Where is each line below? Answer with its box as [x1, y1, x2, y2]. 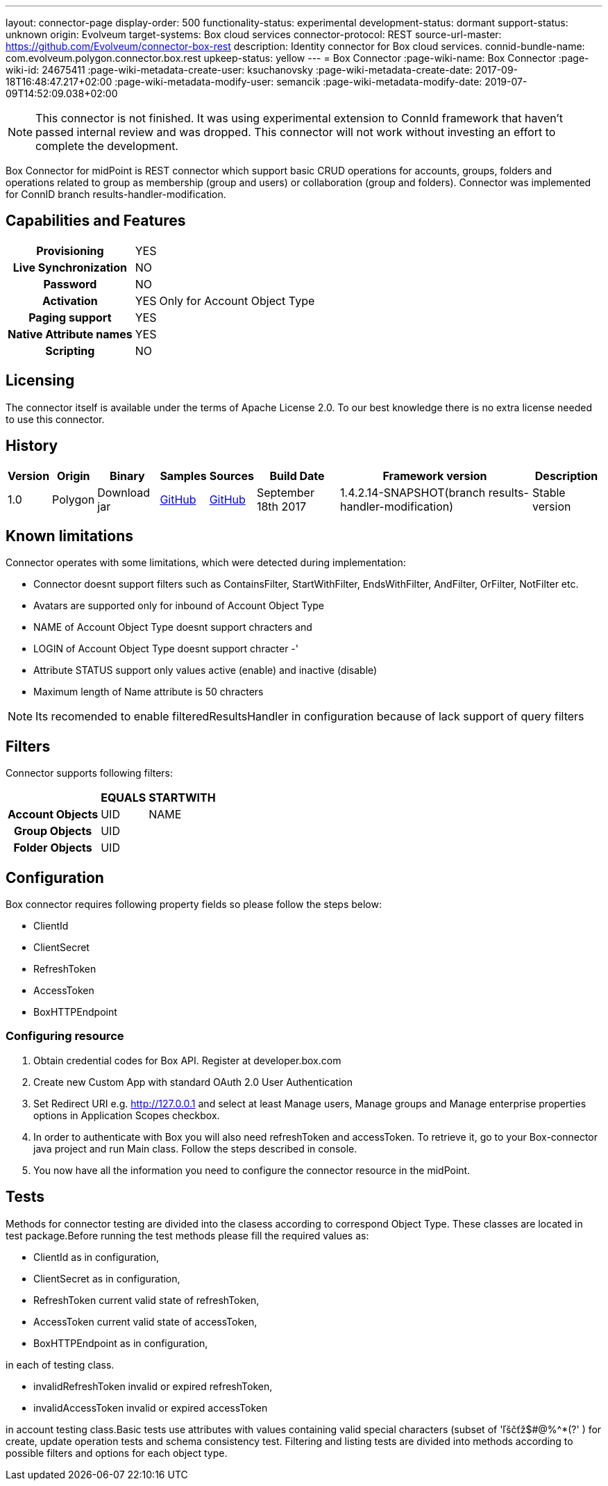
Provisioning [36, 243, 104, 258]
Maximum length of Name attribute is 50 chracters [33, 686, 264, 698]
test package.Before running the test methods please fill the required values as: [6, 1229, 369, 1241]
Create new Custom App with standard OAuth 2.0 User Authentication [33, 1075, 353, 1088]
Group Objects [14, 824, 92, 839]
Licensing [6, 372, 75, 390]
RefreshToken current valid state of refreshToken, [33, 1294, 260, 1306]
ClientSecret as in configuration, [33, 1272, 180, 1285]
